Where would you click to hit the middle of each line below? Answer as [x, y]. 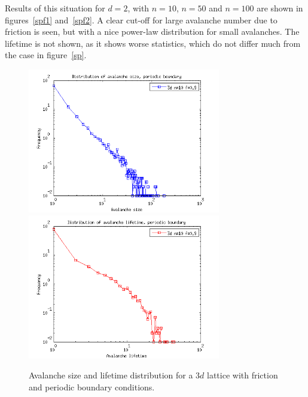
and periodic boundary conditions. [92, 387]
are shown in [280, 8]
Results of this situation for [55, 8]
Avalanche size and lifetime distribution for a [111, 375]
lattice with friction [243, 375]
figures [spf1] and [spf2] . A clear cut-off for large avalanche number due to [141, 19]
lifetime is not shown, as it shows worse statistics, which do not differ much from [153, 43]
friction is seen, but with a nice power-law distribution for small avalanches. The [152, 31]
